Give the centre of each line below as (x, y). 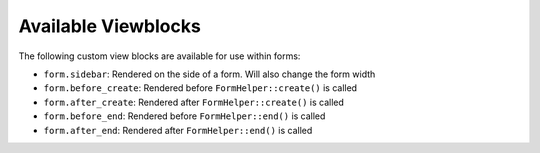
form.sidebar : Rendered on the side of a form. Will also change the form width (209, 74)
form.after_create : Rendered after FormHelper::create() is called (194, 102)
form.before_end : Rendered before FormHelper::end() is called (184, 116)
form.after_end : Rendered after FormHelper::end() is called (178, 130)
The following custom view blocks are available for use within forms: (159, 56)
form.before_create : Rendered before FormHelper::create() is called (200, 88)
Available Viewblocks (110, 26)
